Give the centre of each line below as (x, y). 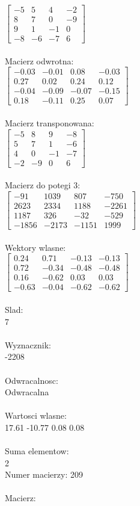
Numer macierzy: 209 (44, 474)
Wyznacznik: (28, 344)
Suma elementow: (37, 451)
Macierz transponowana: (50, 123)
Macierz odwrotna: (39, 60)
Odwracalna (27, 392)
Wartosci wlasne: (36, 415)
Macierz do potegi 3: (43, 185)
